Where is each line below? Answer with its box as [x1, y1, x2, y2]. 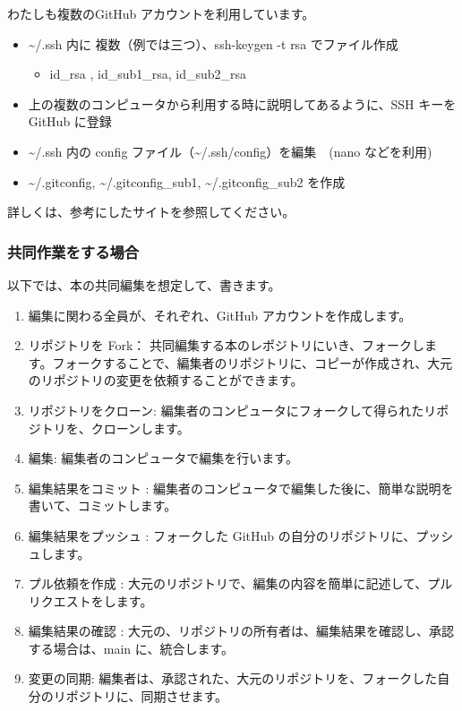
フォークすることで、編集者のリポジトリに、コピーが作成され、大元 [52, 353, 453, 372]
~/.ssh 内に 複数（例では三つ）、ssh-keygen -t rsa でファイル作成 [28, 34, 398, 53]
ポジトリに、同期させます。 [65, 687, 227, 706]
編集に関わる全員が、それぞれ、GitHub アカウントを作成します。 [28, 305, 412, 324]
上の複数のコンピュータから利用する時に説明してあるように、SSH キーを [28, 94, 457, 113]
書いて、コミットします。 [28, 496, 177, 515]
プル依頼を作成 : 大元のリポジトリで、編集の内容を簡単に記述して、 [28, 574, 428, 593]
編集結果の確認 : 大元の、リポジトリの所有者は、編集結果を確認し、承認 [28, 621, 455, 640]
